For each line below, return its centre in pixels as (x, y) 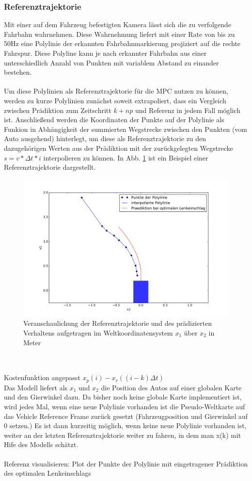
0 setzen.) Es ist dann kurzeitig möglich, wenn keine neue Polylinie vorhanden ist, (125, 425)
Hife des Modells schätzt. (41, 444)
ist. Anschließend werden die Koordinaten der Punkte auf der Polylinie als (114, 120)
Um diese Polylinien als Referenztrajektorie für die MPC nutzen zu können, (116, 91)
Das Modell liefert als (36, 387)
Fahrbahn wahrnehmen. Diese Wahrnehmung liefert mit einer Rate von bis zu (119, 34)
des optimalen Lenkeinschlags (47, 473)
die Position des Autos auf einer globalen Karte (171, 387)
